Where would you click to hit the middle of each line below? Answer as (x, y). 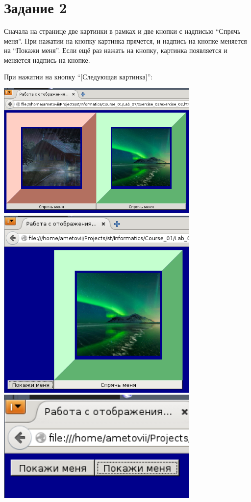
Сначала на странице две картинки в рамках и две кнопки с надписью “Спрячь (122, 31)
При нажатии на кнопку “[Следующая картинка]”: (78, 76)
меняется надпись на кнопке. (47, 60)
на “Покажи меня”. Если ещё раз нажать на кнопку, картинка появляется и (116, 50)
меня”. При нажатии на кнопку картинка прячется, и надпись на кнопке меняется (125, 40)
